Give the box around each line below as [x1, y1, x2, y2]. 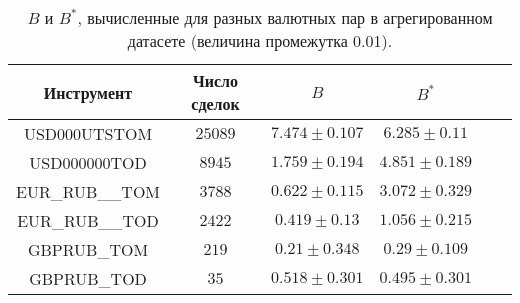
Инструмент [43, 80, 133, 104]
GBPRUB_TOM [27, 238, 149, 261]
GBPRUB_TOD [29, 267, 147, 290]
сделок [191, 92, 240, 115]
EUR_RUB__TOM [16, 180, 161, 203]
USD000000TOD [29, 151, 147, 174]
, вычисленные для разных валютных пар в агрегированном [77, 6, 493, 29]
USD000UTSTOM [23, 122, 153, 145]
